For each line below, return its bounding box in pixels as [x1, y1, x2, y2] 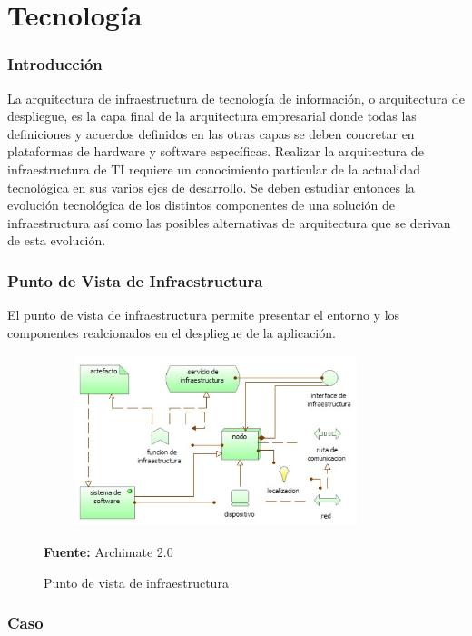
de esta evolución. [7, 231, 106, 250]
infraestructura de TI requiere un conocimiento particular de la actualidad [7, 159, 420, 178]
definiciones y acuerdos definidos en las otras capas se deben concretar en [7, 124, 415, 143]
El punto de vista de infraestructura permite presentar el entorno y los [7, 305, 400, 324]
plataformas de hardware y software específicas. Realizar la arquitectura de [7, 142, 424, 161]
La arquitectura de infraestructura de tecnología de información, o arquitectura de [7, 88, 465, 107]
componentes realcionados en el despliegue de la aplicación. [7, 323, 336, 342]
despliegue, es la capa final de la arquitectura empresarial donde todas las [7, 106, 417, 125]
